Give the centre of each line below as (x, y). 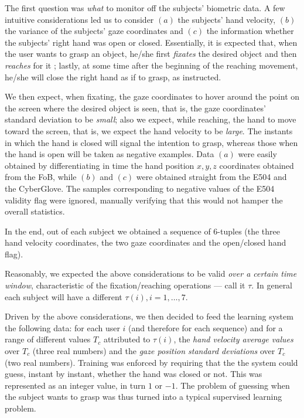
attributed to (127, 339)
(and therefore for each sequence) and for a (206, 327)
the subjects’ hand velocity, (227, 19)
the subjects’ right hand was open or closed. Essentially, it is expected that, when (151, 42)
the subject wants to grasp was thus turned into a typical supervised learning (144, 397)
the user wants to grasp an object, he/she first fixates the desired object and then (151, 54)
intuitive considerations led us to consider (79, 19)
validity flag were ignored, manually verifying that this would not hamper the (144, 200)
